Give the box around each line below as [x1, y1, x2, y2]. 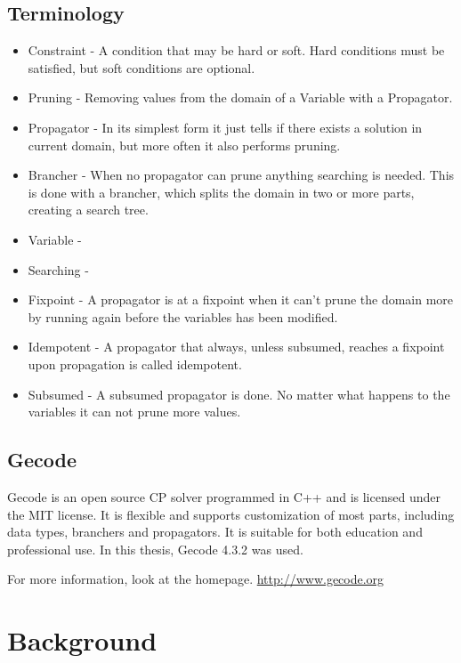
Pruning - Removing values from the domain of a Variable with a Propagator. [28, 88, 453, 107]
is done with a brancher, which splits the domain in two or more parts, [28, 182, 415, 201]
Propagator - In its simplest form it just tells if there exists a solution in [28, 117, 423, 136]
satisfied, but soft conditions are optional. [28, 58, 255, 77]
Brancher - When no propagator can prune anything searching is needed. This [28, 166, 455, 184]
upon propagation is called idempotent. [28, 354, 242, 373]
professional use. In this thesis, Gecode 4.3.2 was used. [7, 539, 303, 558]
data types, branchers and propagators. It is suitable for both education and [7, 522, 423, 541]
